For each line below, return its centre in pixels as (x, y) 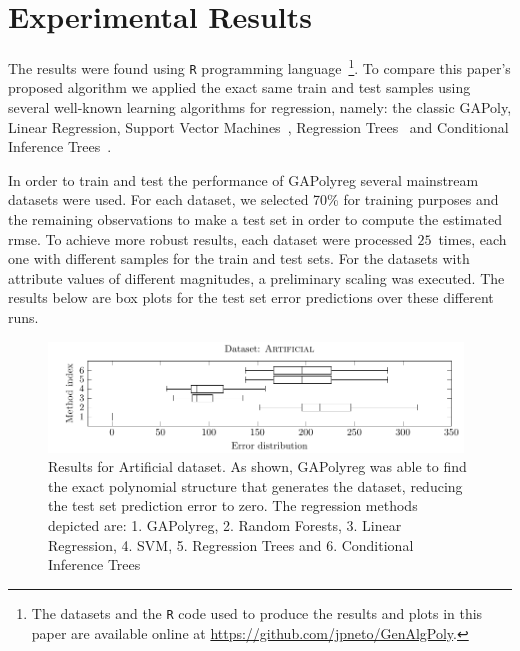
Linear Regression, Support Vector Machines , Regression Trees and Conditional (258, 126)
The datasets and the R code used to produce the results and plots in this (257, 612)
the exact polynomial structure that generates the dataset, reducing (255, 485)
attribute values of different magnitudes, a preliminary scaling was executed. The (256, 277)
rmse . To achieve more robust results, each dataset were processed (210, 238)
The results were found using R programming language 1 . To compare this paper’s (259, 66)
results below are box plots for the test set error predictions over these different (251, 297)
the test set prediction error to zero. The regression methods (233, 505)
